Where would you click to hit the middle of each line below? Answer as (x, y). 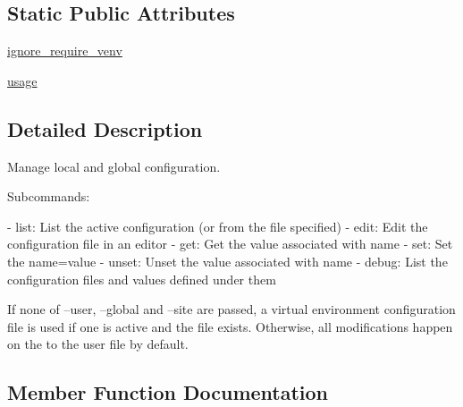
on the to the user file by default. (98, 344)
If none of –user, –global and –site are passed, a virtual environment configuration (231, 309)
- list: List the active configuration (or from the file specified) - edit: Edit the (218, 226)
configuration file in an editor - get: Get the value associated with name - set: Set (230, 244)
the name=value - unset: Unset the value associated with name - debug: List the (227, 261)
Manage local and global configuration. (114, 166)
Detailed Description (105, 128)
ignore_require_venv (65, 51)
